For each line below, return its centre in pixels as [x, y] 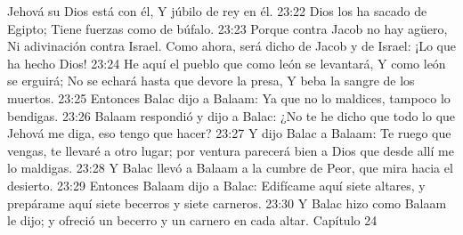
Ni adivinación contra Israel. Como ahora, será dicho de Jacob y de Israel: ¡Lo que [232, 46]
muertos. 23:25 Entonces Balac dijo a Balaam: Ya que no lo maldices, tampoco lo [229, 97]
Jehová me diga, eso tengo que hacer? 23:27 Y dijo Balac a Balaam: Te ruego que [229, 133]
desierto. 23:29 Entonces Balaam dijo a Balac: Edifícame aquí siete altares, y [216, 185]
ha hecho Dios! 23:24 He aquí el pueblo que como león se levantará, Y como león [227, 63]
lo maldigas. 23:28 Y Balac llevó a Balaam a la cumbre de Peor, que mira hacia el [230, 168]
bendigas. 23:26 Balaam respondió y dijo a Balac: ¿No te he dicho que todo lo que [231, 115]
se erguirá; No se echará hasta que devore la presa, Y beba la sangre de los [211, 81]
